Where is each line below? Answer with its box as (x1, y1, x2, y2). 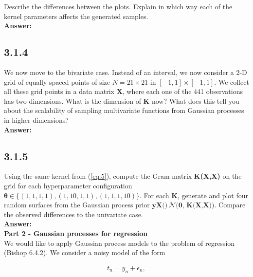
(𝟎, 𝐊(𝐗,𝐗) (176, 202, 212, 209)
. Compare (214, 200, 246, 210)
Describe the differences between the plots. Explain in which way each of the (4, 1, 233, 11)
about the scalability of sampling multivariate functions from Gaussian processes (4, 105, 244, 115)
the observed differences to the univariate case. (4, 209, 143, 219)
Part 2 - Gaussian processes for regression (4, 228, 148, 238)
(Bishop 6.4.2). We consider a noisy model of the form (4, 247, 165, 258)
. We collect (214, 76, 249, 87)
